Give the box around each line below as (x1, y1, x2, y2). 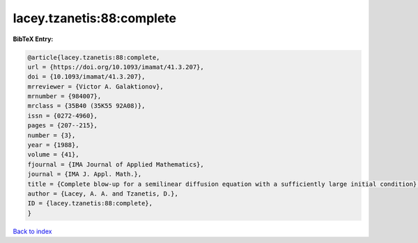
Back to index (13, 227, 52, 235)
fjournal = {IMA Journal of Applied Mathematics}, (27, 160, 205, 168)
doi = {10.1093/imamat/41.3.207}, (27, 73, 146, 81)
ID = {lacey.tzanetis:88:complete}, (27, 199, 153, 207)
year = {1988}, (27, 141, 79, 149)
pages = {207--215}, (27, 122, 98, 130)
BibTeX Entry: (13, 35, 54, 43)
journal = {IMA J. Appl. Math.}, (27, 171, 142, 178)
